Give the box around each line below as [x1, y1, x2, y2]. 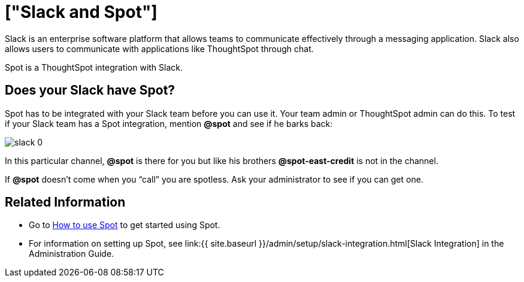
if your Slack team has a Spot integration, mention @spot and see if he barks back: [5, 118, 333, 129]
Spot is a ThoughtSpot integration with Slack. [5, 62, 183, 72]
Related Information [5, 195, 126, 210]
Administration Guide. [29, 248, 114, 259]
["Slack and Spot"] [5, 2, 157, 22]
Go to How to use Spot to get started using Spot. [29, 220, 220, 231]
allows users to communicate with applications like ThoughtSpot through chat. [5, 43, 314, 54]
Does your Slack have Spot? [5, 83, 175, 98]
